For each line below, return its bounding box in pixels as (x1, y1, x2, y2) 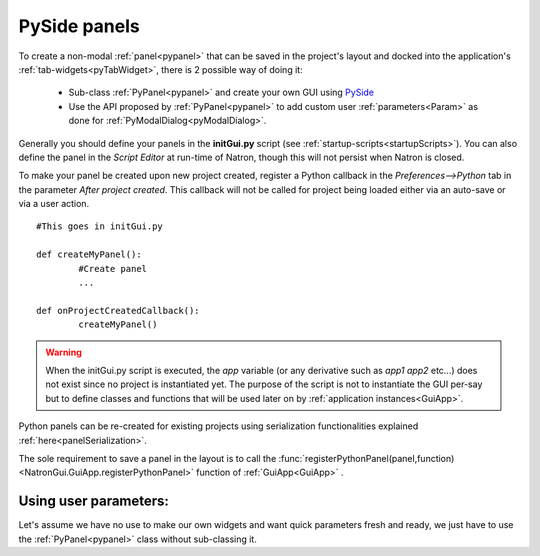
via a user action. (18, 198, 90, 210)
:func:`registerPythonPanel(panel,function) (278, 452, 455, 464)
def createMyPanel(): (36, 249, 142, 260)
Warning (45, 346, 82, 358)
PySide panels (18, 15, 140, 37)
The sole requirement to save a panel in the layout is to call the (18, 452, 277, 464)
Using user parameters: (18, 493, 170, 510)
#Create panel (78, 263, 148, 274)
